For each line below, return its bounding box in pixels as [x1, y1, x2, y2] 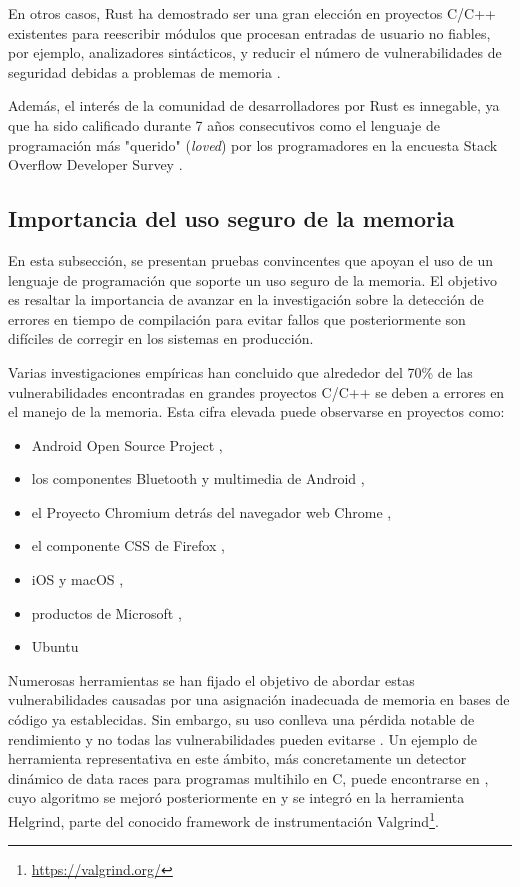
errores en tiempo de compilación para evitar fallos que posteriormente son [8, 308, 466, 329]
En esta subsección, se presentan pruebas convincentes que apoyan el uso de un [8, 249, 494, 270]
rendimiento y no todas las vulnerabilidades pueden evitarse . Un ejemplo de [8, 728, 478, 749]
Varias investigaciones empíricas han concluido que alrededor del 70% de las [8, 361, 473, 382]
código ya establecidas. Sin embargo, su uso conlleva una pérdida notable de [8, 709, 475, 730]
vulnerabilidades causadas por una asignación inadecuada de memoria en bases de [8, 689, 510, 710]
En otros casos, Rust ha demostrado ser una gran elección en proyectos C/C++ [8, 3, 496, 23]
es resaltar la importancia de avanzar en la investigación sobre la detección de [8, 289, 484, 310]
